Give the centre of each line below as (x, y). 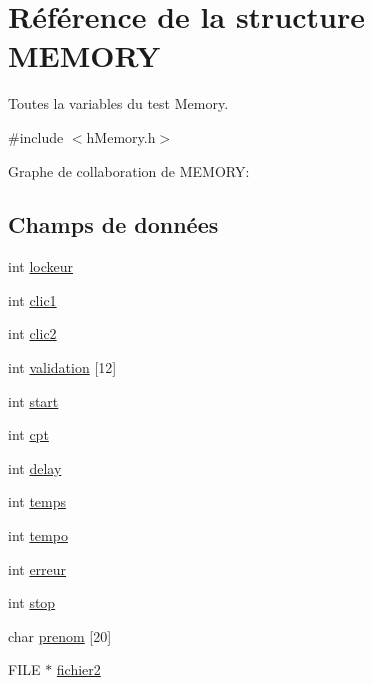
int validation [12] (62, 367)
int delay (35, 467)
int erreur (37, 568)
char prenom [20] (60, 635)
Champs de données (113, 224)
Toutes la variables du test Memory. (118, 103)
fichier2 (78, 669)
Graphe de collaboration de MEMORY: (129, 170)
